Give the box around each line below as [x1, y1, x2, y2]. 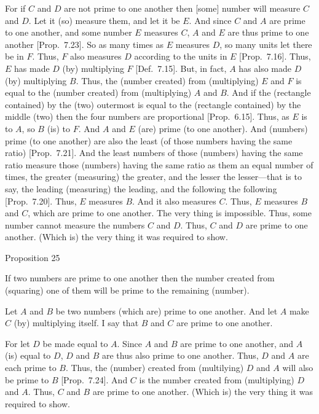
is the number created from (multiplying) [139, 373, 294, 386]
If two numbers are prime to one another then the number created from [5, 271, 275, 284]
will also [282, 361, 313, 374]
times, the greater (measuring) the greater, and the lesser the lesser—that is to [5, 170, 302, 183]
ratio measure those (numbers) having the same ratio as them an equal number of [5, 158, 313, 171]
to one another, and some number [5, 26, 132, 39]
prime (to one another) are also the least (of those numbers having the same [5, 134, 293, 147]
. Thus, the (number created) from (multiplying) [76, 74, 259, 87]
